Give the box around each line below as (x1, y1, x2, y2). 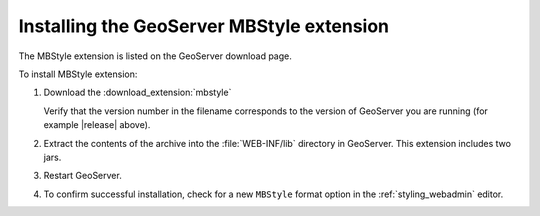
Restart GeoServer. (43, 170, 122, 182)
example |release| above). (43, 119, 151, 131)
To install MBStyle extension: (18, 68, 138, 80)
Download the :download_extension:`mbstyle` (43, 86, 232, 99)
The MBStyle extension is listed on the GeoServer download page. (18, 50, 292, 62)
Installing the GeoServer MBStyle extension (18, 15, 390, 37)
